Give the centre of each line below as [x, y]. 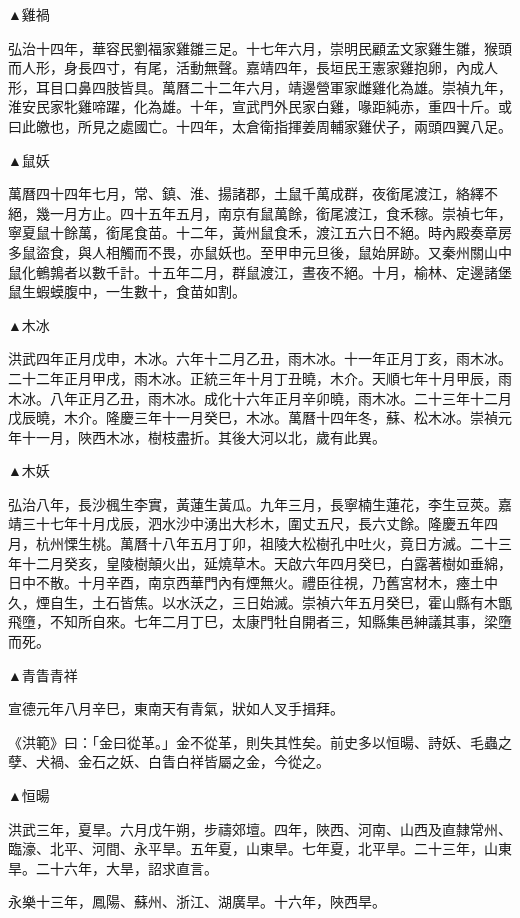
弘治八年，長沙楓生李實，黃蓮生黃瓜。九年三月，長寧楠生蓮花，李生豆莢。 [253, 503]
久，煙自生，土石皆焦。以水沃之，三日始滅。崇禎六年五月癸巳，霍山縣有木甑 [260, 601]
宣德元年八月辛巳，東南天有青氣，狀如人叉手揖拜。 [176, 708]
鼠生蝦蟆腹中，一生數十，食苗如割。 [127, 291]
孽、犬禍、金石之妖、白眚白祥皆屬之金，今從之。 [169, 761]
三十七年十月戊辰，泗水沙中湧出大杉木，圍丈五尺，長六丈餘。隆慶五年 [252, 523]
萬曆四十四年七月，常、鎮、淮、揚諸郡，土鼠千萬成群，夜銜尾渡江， [232, 193]
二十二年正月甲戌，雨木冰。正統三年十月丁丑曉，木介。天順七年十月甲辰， [253, 377]
